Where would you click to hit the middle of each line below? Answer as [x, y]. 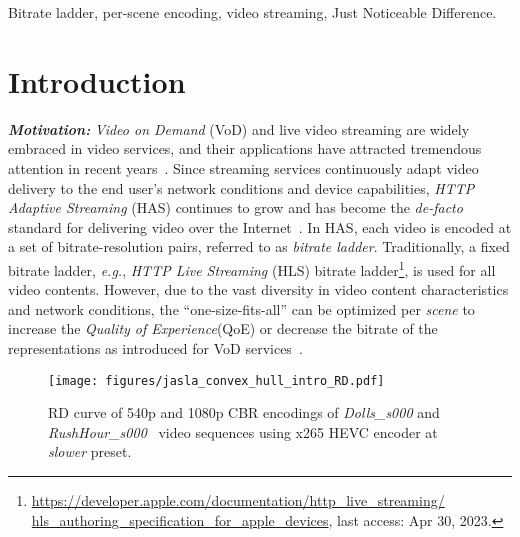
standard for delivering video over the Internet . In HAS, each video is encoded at [260, 226]
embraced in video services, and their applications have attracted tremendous [245, 148]
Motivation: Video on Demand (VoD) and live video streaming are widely [239, 128]
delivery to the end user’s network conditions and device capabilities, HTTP [241, 187]
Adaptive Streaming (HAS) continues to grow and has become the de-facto [235, 207]
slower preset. [90, 451]
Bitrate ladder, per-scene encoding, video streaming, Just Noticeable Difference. [252, 12]
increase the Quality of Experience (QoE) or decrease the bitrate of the [223, 328]
